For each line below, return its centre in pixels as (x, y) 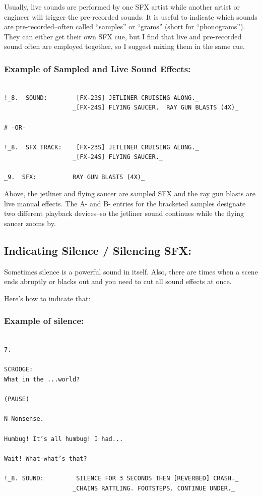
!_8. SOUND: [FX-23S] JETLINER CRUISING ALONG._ (102, 98)
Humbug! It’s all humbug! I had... (64, 439)
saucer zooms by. (30, 223)
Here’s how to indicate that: (47, 298)
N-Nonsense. (24, 419)
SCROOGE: (19, 370)
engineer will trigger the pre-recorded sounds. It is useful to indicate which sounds (131, 16)
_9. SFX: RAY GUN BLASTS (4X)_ (75, 177)
